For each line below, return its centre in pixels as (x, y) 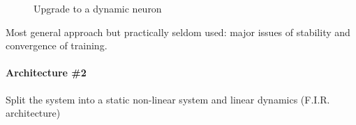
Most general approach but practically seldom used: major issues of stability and (178, 32)
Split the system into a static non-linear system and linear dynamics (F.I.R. (168, 99)
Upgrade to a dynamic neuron (98, 8)
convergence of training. (57, 45)
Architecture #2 (46, 73)
